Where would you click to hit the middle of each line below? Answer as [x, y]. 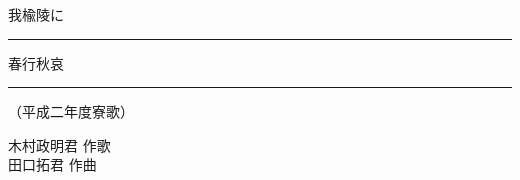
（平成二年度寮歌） [71, 111]
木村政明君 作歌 [59, 144]
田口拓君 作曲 [52, 164]
